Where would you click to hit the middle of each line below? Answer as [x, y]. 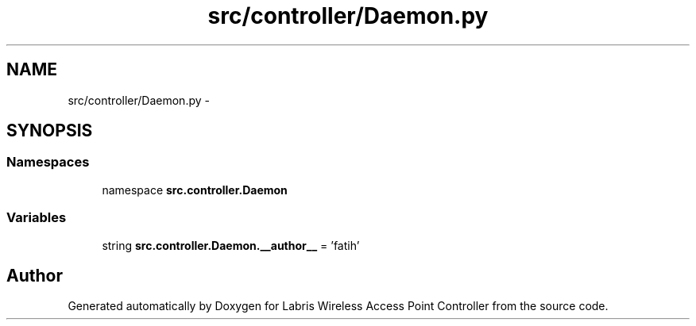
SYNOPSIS [50, 131]
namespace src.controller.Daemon [195, 190]
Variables [37, 218]
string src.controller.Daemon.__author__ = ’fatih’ [231, 245]
